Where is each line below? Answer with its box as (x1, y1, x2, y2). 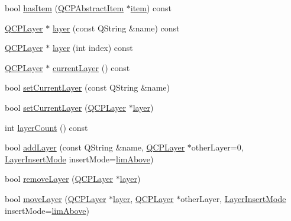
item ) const (130, 2, 172, 14)
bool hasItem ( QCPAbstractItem (5, 2, 124, 14)
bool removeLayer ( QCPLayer (5, 172, 114, 185)
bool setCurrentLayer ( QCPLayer (5, 101, 127, 113)
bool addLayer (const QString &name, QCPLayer (5, 141, 185, 153)
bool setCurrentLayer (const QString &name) (5, 81, 170, 94)
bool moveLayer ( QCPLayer (5, 192, 106, 204)
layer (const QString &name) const (52, 21, 180, 34)
